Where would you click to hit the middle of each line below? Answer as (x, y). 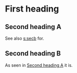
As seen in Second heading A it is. (39, 65)
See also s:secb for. (25, 38)
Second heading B (33, 53)
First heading (32, 9)
